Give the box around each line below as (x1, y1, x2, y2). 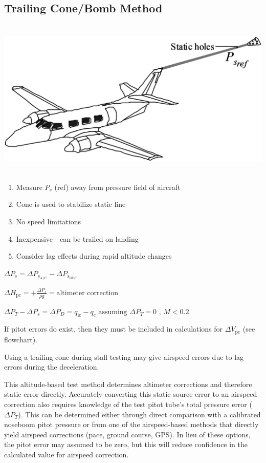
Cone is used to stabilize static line (16, 199, 126, 209)
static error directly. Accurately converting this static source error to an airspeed (4, 389, 257, 399)
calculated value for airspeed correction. (4, 449, 129, 459)
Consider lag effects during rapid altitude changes (16, 250, 172, 261)
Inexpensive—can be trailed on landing (16, 233, 139, 244)
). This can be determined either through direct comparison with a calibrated (18, 409, 261, 419)
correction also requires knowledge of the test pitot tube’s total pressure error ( (4, 398, 252, 409)
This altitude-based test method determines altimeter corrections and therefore (4, 378, 252, 389)
